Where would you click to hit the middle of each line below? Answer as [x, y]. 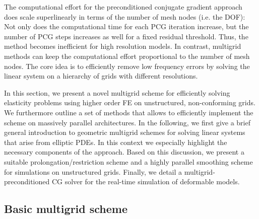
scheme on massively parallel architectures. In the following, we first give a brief [127, 122]
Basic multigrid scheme [66, 209]
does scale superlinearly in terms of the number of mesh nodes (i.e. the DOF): [125, 16]
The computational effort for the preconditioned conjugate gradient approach [123, 7]
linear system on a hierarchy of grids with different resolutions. [101, 76]
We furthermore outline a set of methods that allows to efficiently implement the [129, 112]
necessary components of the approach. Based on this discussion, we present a [124, 152]
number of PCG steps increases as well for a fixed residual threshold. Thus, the [126, 36]
